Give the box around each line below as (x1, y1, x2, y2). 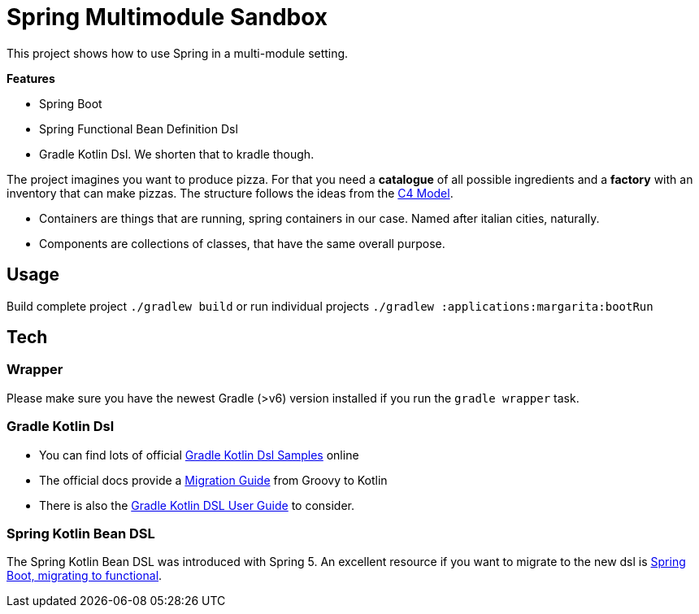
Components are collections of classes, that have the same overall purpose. (39, 236, 445, 250)
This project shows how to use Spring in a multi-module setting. (7, 46, 349, 60)
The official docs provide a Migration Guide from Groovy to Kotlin (39, 472, 388, 487)
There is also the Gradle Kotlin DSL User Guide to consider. (39, 498, 355, 512)
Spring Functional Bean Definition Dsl (39, 121, 238, 136)
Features (7, 71, 55, 85)
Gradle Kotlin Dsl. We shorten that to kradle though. (39, 146, 315, 161)
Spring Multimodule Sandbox (7, 3, 328, 31)
